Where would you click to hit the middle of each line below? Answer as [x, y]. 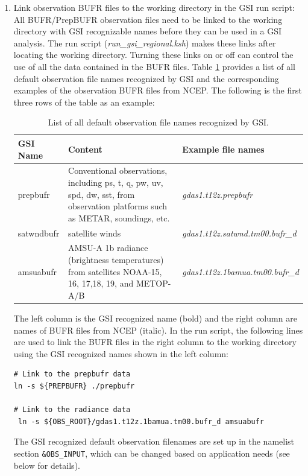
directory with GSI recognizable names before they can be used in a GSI [148, 31]
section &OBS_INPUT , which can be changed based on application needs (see [152, 453]
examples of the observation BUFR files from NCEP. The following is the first [158, 90]
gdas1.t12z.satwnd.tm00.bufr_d [239, 233]
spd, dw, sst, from [102, 194]
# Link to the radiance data [72, 410]
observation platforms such [118, 206]
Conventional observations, [118, 170]
